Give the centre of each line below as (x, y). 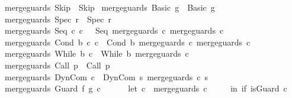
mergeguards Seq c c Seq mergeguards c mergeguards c (114, 30)
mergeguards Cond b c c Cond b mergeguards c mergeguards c (128, 42)
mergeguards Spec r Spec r (58, 19)
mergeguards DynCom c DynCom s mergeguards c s (107, 76)
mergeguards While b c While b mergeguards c (97, 53)
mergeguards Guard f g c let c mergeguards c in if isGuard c (146, 88)
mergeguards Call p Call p (57, 65)
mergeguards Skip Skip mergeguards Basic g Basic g (110, 7)
